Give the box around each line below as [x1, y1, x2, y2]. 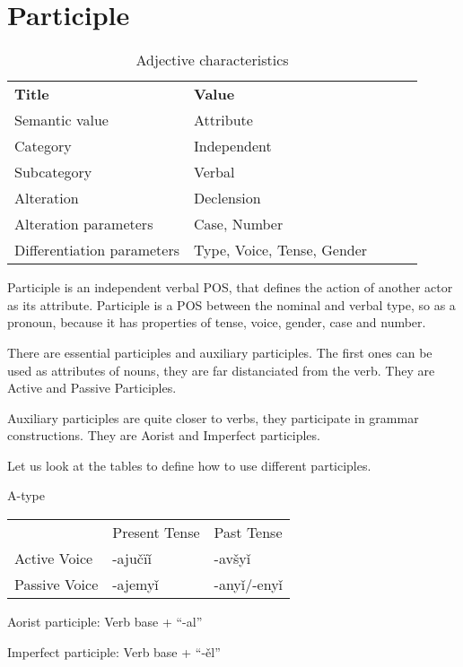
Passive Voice [14, 574, 99, 595]
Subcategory [14, 161, 92, 183]
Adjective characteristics [135, 49, 289, 71]
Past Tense [214, 522, 283, 543]
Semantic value [14, 109, 109, 131]
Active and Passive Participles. [7, 378, 177, 397]
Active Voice [14, 548, 93, 569]
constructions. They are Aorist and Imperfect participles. [7, 426, 320, 445]
